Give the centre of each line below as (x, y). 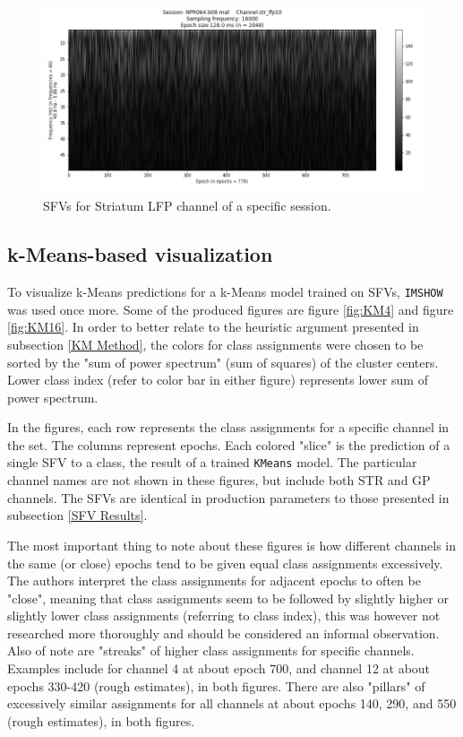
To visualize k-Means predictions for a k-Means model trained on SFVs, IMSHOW (225, 292)
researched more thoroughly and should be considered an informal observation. (223, 633)
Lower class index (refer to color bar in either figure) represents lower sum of (218, 380)
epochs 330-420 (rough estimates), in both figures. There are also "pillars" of (216, 685)
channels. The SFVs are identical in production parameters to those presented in (228, 497)
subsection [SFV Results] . (77, 515)
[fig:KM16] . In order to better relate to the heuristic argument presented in (213, 327)
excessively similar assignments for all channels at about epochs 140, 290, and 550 (232, 703)
